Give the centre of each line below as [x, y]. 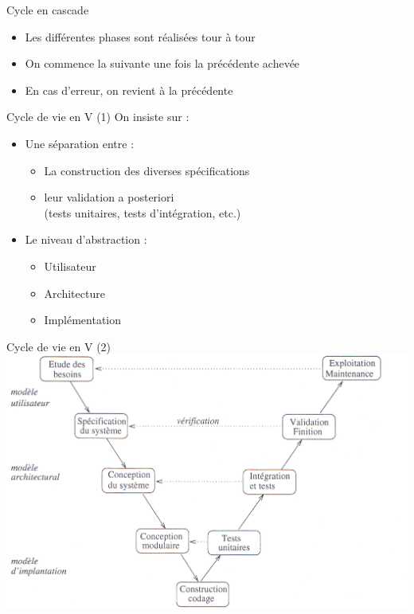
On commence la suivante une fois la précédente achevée [162, 63]
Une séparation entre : [80, 143]
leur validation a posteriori [109, 197]
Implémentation [83, 320]
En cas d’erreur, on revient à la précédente [129, 90]
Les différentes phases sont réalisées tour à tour [140, 36]
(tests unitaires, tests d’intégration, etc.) [143, 212]
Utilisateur [70, 266]
